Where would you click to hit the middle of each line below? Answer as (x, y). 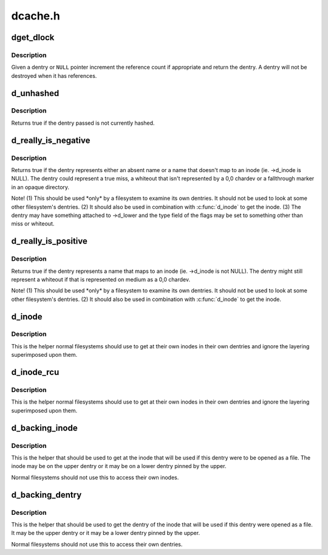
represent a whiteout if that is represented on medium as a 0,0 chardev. (101, 279)
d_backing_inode (45, 428)
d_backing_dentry (46, 495)
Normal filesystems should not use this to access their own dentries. (97, 544)
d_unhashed (35, 93)
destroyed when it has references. (54, 75)
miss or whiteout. (33, 224)
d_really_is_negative (51, 140)
